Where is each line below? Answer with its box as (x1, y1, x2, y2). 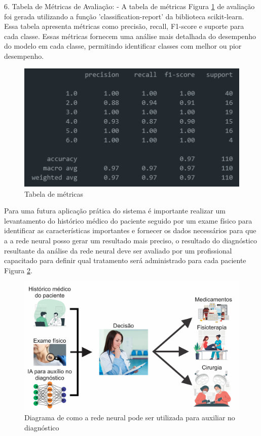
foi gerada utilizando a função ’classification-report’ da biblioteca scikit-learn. (4, 11, 244, 21)
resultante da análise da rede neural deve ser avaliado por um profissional (4, 245, 232, 256)
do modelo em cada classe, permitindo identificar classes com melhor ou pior (4, 41, 242, 51)
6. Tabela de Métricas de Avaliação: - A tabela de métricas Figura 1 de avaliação (4, 1, 255, 11)
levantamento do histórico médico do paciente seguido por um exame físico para (4, 215, 252, 226)
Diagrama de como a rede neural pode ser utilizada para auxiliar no (24, 412, 235, 423)
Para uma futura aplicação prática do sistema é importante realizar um (4, 205, 226, 216)
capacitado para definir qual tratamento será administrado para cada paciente (4, 255, 246, 266)
